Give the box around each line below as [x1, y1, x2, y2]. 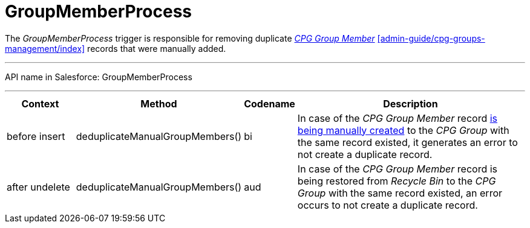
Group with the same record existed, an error [297, 186, 503, 199]
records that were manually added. [87, 43, 226, 54]
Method [140, 97, 177, 110]
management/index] [5, 43, 85, 54]
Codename [244, 97, 295, 110]
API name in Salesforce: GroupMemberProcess [5, 71, 192, 82]
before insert [7, 130, 65, 142]
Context [21, 97, 59, 110]
